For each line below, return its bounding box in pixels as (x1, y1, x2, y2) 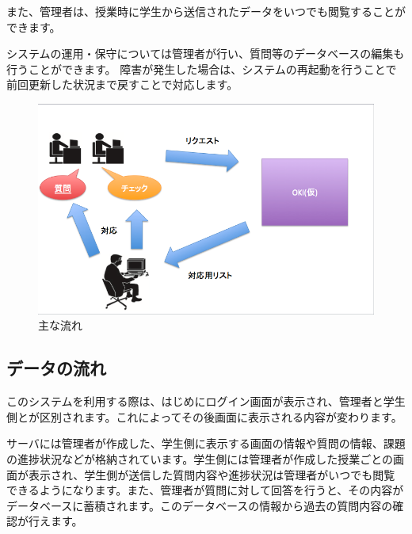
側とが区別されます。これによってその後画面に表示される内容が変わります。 (6, 408, 402, 425)
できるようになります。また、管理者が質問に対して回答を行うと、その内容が (6, 482, 404, 498)
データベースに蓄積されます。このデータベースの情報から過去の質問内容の (6, 497, 393, 513)
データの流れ (6, 356, 106, 380)
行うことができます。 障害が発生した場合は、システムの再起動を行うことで (6, 60, 397, 77)
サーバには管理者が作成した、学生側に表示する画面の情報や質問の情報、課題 (6, 435, 406, 452)
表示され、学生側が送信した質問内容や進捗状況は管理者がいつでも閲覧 (28, 466, 395, 483)
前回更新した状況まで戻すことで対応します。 (6, 76, 238, 93)
